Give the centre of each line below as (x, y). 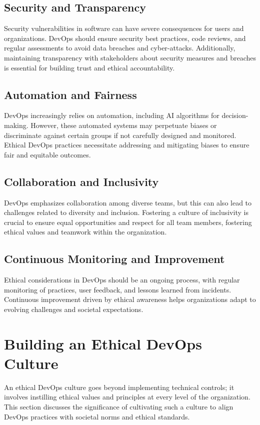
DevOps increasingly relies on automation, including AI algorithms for (112, 115)
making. (16, 125)
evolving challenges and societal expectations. (74, 309)
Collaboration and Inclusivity (81, 181)
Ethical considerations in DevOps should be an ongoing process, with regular (122, 280)
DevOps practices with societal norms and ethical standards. (97, 416)
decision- (235, 115)
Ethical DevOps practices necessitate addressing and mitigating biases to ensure (127, 145)
